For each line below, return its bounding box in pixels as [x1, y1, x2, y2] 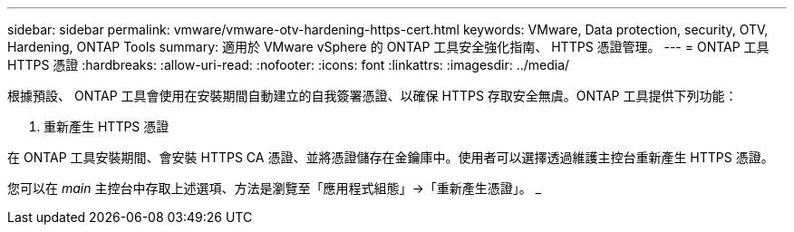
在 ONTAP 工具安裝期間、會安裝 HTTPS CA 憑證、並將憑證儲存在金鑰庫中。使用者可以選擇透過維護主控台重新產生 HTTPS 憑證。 [7, 150, 774, 165]
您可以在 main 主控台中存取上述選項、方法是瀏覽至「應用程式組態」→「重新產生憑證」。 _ [7, 180, 542, 196]
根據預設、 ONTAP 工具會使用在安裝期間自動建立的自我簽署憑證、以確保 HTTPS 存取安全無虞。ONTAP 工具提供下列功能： [7, 88, 738, 103]
